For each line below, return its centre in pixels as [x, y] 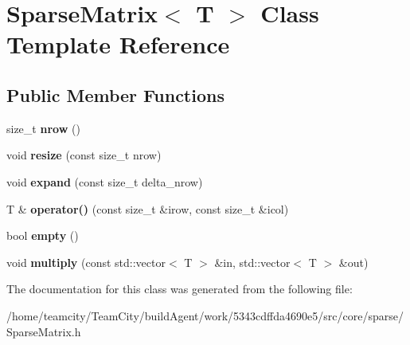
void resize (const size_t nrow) [84, 155]
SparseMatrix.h [44, 331]
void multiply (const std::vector [86, 262]
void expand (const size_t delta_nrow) [105, 181]
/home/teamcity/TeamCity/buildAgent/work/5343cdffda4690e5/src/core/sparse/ [205, 315]
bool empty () [43, 235]
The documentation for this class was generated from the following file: [180, 289]
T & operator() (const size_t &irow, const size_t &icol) [148, 208]
